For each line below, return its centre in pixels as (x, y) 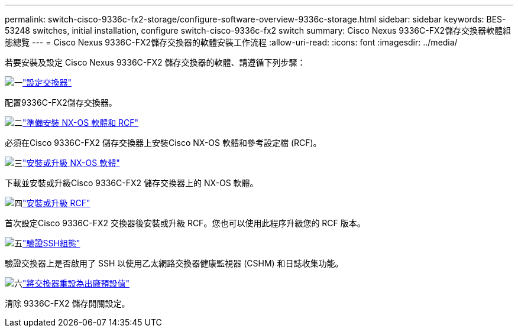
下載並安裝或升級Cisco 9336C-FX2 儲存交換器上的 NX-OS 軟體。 (132, 183)
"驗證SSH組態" (51, 243)
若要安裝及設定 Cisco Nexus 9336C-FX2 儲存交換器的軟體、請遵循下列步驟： (155, 62)
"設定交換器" (47, 82)
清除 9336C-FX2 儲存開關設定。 (67, 303)
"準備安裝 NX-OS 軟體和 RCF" (81, 123)
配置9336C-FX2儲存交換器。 (61, 102)
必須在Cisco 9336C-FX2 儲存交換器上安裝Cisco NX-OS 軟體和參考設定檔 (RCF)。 (163, 143)
